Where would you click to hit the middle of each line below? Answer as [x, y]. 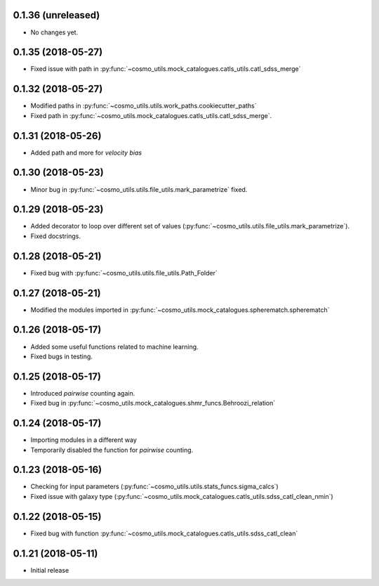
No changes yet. [54, 32]
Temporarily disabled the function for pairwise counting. [112, 450]
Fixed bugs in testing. [61, 356]
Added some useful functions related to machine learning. [115, 346]
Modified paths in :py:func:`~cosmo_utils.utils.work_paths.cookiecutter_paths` [144, 106]
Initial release [50, 570]
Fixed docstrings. [55, 236]
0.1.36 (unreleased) [56, 15]
